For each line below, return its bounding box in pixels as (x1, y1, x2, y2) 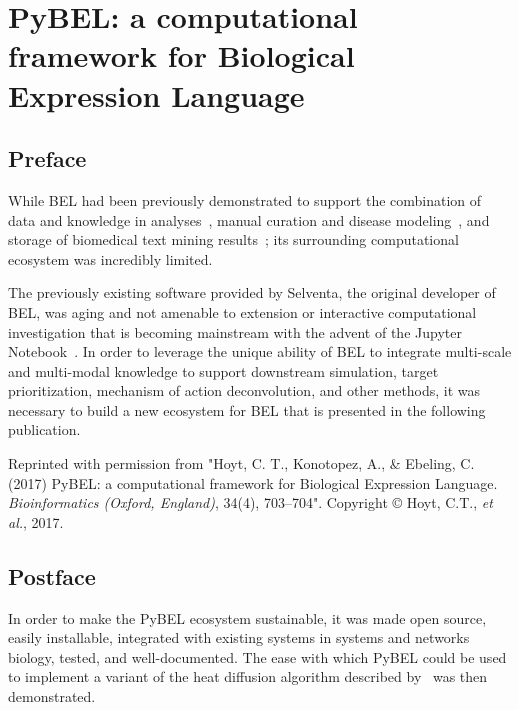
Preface (8, 143, 87, 174)
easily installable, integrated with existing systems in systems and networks (8, 627, 470, 648)
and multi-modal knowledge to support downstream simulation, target (8, 360, 439, 381)
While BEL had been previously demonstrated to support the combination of (8, 189, 482, 210)
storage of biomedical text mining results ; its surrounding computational (8, 229, 459, 250)
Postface (8, 560, 96, 591)
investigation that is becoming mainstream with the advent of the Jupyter (8, 321, 462, 342)
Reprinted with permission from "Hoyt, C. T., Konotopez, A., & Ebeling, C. (8, 453, 475, 474)
